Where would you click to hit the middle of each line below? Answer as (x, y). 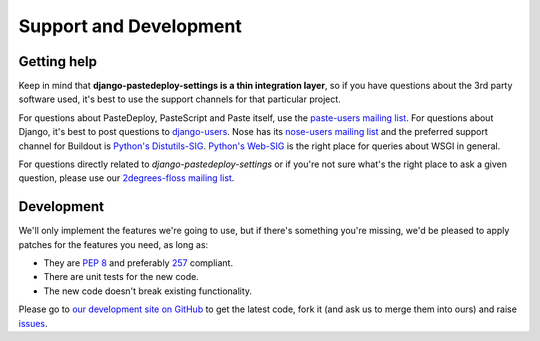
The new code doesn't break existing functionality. (148, 291)
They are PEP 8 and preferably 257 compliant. (138, 263)
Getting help (57, 61)
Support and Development (130, 26)
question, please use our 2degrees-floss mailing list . (126, 178)
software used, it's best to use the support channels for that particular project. (180, 99)
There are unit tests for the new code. (121, 277)
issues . (33, 323)
